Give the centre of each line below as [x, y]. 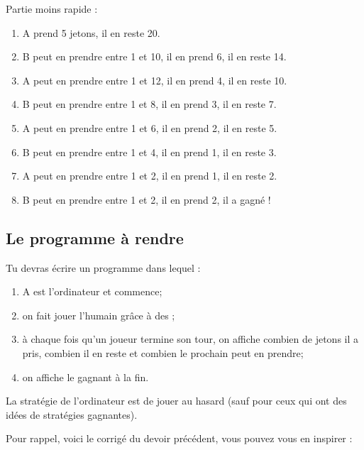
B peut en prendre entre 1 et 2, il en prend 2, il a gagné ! [147, 199]
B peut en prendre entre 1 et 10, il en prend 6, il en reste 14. [154, 56]
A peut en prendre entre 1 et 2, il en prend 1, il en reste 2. [150, 176]
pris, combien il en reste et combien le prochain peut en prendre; [163, 352]
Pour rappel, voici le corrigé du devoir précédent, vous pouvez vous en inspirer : [179, 438]
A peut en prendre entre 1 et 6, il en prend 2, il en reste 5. [150, 127]
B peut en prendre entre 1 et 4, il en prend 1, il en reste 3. [149, 152]
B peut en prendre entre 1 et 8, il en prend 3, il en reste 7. [149, 104]
